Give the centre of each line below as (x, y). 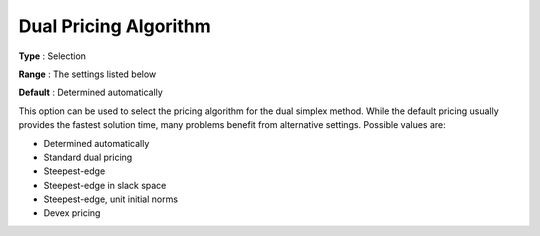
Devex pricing (72, 213)
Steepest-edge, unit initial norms (111, 199)
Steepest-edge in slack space (105, 185)
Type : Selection (52, 56)
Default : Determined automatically (91, 92)
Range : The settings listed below (87, 74)
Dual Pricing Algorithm (114, 26)
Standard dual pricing (88, 157)
